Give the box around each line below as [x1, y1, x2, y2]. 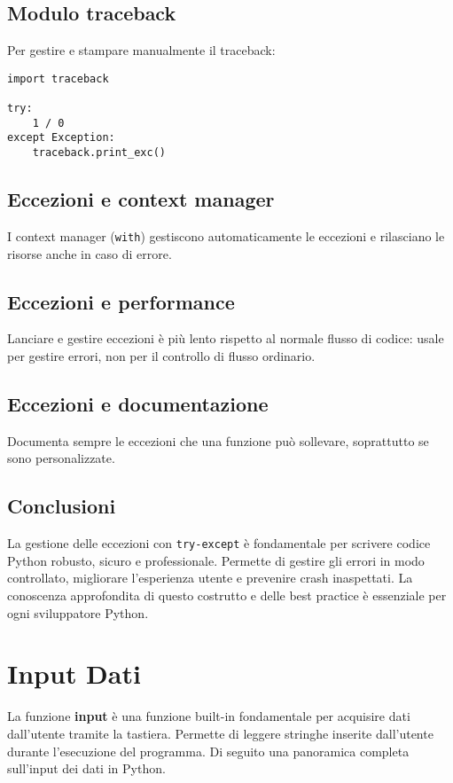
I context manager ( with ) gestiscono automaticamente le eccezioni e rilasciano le [7, 226, 445, 245]
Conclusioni [7, 492, 116, 520]
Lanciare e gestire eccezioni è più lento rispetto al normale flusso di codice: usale [7, 329, 444, 348]
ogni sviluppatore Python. [7, 603, 149, 622]
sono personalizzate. [7, 449, 115, 467]
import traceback [7, 72, 109, 85]
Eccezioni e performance [7, 287, 235, 315]
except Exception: [7, 131, 115, 145]
